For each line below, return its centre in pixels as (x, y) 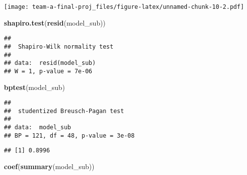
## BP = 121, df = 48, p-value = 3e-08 (69, 135)
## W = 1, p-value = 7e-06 (48, 71)
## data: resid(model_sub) (50, 63)
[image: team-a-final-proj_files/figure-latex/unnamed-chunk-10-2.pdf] (124, 7)
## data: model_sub (38, 128)
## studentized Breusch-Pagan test (64, 111)
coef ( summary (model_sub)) (49, 166)
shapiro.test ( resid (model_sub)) (55, 22)
